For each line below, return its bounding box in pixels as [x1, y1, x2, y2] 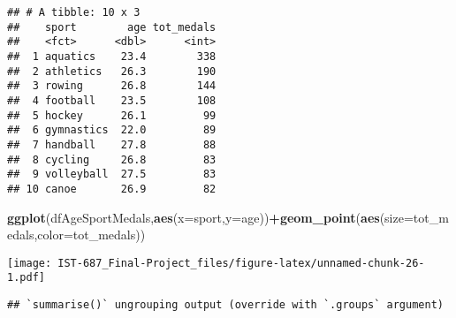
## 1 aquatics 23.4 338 [7, 49, 217, 63]
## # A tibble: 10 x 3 [7, 6, 141, 19]
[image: [7, 256, 52, 269]
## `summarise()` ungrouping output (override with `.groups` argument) [7, 299, 444, 312]
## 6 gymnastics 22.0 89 [7, 124, 217, 137]
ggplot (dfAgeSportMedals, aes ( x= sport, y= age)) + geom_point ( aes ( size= [7, 208, 414, 226]
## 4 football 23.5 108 [7, 94, 217, 107]
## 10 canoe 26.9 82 [7, 182, 217, 195]
